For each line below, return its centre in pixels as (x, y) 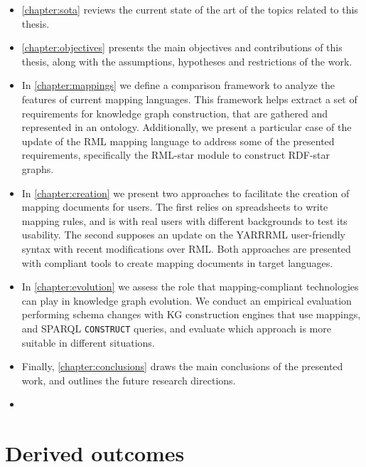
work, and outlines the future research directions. (129, 380)
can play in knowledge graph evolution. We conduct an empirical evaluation (187, 300)
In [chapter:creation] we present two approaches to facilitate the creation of (185, 193)
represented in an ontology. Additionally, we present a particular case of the (187, 127)
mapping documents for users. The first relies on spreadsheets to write (175, 207)
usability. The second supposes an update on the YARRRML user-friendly (183, 235)
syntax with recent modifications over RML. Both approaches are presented (186, 248)
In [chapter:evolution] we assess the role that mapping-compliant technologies (190, 287)
